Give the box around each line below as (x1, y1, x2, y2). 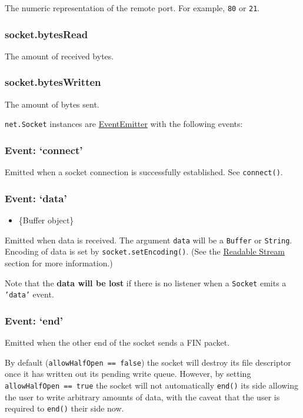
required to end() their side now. (5, 402, 124, 414)
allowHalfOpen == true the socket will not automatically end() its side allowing (5, 379, 299, 391)
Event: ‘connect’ (5, 142, 83, 157)
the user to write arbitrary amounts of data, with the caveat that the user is (5, 390, 280, 403)
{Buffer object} (18, 214, 74, 226)
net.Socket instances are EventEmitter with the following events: (5, 118, 243, 130)
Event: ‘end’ (5, 313, 64, 327)
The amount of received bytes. (5, 49, 114, 62)
